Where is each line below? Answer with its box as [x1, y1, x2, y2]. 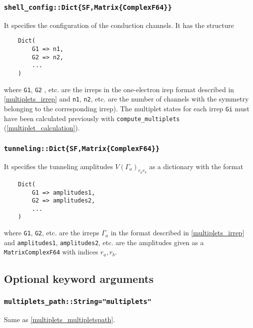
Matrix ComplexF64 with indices [4, 247, 98, 257]
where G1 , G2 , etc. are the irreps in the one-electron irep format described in [4, 84, 234, 94]
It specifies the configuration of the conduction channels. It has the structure [4, 20, 234, 30]
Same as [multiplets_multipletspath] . [4, 314, 115, 324]
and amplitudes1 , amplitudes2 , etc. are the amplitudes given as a [4, 237, 204, 247]
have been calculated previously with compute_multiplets [4, 113, 180, 123]
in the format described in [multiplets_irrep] [111, 227, 245, 238]
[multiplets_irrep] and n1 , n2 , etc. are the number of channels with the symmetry [4, 94, 249, 104]
